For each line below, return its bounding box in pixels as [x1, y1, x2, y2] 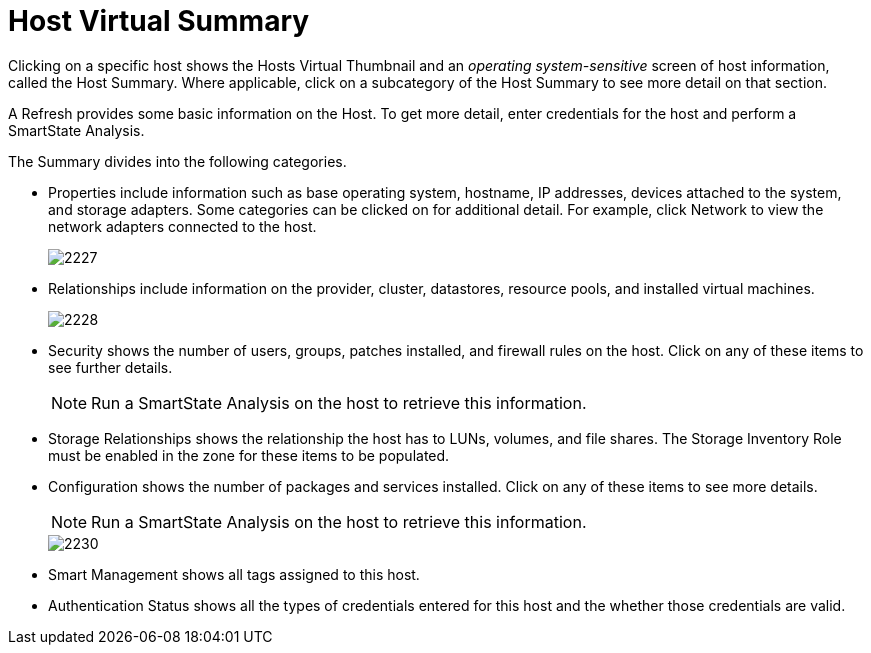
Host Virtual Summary [8, 4, 310, 38]
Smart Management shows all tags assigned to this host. [48, 565, 420, 583]
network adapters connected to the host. [48, 217, 317, 235]
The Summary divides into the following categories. [8, 152, 347, 170]
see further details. [48, 358, 173, 376]
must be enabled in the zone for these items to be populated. [48, 446, 450, 464]
